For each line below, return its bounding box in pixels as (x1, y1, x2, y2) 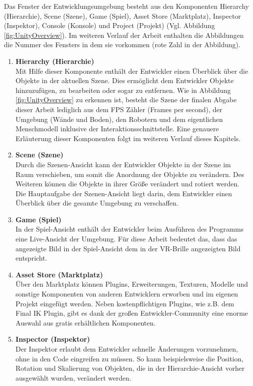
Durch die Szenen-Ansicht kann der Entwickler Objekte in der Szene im (15, 159, 231, 169)
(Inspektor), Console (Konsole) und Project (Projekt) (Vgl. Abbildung (4, 20, 215, 30)
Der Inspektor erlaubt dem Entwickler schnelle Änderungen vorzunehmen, (15, 344, 238, 354)
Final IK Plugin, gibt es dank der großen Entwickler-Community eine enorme (15, 308, 248, 318)
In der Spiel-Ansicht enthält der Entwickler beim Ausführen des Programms (15, 224, 244, 234)
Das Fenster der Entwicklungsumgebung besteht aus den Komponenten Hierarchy (4, 1, 249, 11)
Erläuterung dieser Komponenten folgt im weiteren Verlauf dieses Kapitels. (15, 133, 241, 143)
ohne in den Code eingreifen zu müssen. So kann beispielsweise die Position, (15, 353, 244, 363)
